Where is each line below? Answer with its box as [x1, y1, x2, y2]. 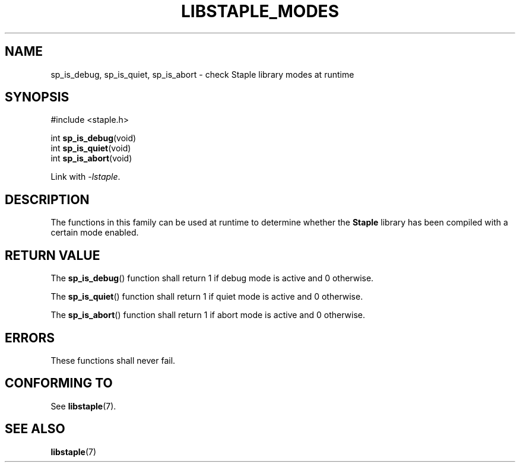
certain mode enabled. [50, 227, 139, 238]
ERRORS [5, 330, 55, 345]
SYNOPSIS [5, 90, 69, 105]
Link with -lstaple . [50, 171, 121, 182]
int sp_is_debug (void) [50, 133, 137, 144]
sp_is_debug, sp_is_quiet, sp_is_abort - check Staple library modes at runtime [50, 69, 354, 80]
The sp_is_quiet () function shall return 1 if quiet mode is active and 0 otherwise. [50, 291, 363, 302]
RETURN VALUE [5, 247, 100, 263]
